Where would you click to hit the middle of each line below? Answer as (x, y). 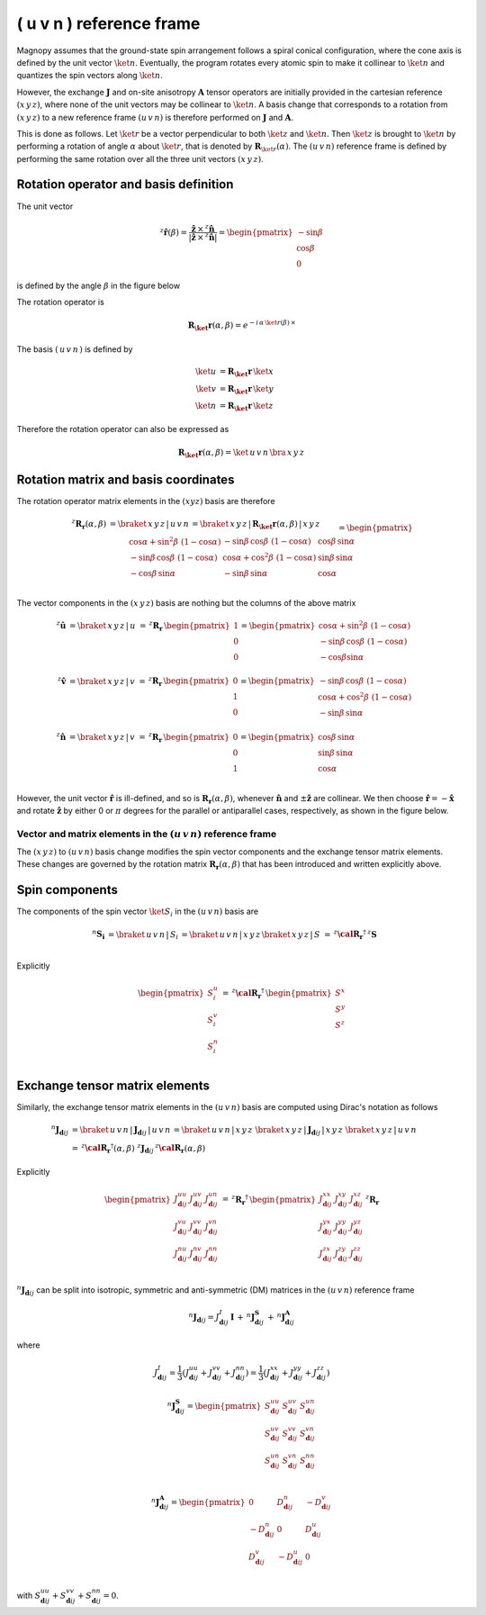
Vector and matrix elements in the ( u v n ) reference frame (147, 834)
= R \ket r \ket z (246, 407)
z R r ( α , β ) (89, 524)
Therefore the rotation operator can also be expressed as (123, 429)
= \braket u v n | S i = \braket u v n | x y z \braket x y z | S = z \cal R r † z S (242, 934)
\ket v (206, 388)
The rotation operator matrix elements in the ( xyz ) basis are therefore (146, 501)
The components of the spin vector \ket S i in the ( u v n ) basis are (138, 912)
